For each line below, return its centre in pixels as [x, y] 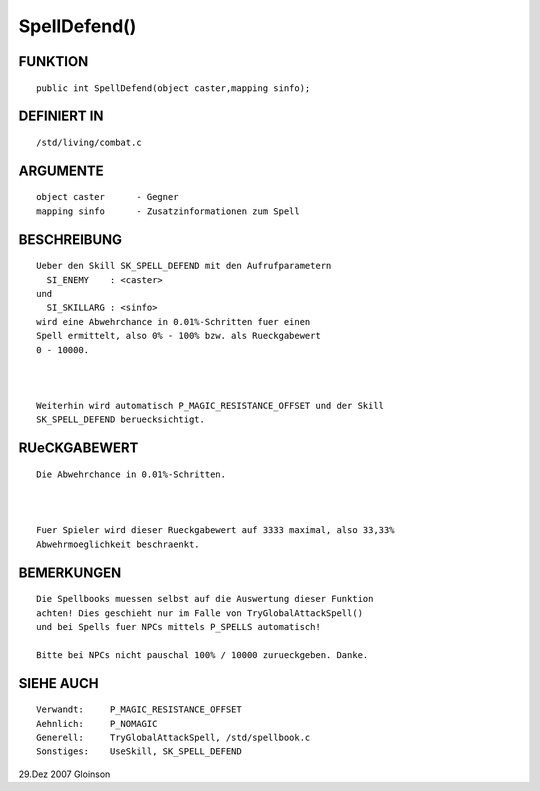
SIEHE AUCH [58, 683]
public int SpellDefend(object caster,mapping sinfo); [173, 88]
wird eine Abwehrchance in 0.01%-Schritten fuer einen [173, 321]
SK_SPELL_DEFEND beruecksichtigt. [120, 419]
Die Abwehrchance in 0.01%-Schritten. [131, 474]
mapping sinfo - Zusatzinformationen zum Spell [168, 211]
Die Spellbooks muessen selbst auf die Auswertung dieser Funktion [205, 599]
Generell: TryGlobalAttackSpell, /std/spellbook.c [173, 737]
